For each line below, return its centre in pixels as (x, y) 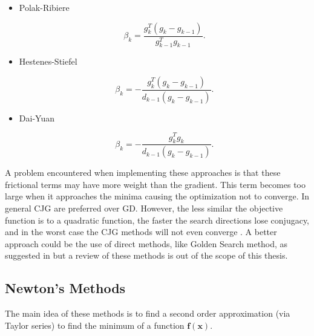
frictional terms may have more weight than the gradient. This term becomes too (155, 184)
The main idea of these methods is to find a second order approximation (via (148, 313)
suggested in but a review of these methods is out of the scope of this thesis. (146, 255)
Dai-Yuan (37, 118)
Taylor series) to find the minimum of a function (95, 325)
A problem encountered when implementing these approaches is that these (143, 173)
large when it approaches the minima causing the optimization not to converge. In (157, 196)
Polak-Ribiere (44, 7)
